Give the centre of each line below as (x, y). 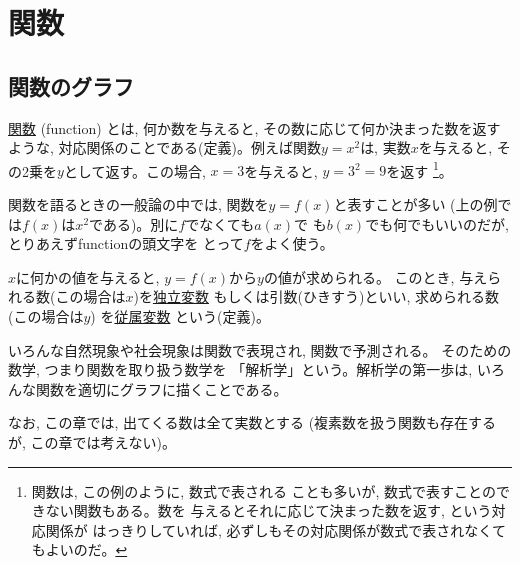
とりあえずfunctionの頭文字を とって (126, 243)
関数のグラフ (71, 85)
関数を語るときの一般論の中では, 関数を (138, 204)
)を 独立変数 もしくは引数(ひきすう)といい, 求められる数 (316, 296)
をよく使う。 (292, 243)
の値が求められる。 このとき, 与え (375, 276)
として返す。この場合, (134, 170)
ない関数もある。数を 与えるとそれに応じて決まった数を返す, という (268, 510)
